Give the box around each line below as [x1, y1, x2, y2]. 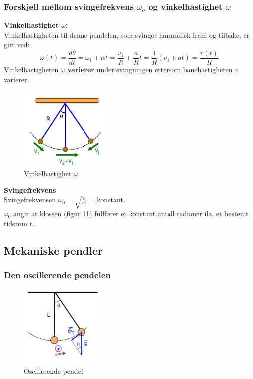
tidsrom [4, 218, 27, 229]
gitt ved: [4, 39, 30, 50]
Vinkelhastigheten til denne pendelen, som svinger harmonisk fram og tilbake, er [4, 29, 250, 40]
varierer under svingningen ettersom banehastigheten [67, 64, 233, 75]
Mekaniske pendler [4, 243, 103, 258]
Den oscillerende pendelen [4, 269, 111, 281]
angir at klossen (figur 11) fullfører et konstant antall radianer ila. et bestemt [13, 208, 249, 219]
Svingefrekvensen [4, 194, 56, 205]
